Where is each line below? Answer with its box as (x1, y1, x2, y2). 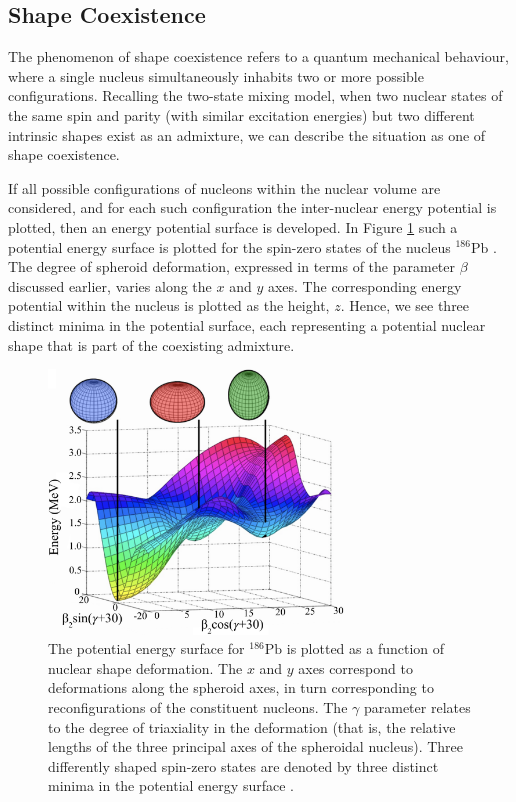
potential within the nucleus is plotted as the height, (8, 295, 330, 316)
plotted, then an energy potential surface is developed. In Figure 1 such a (8, 216, 458, 237)
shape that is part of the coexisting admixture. (8, 334, 295, 355)
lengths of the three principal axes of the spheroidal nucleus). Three (48, 736, 464, 757)
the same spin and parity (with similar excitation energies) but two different (8, 104, 475, 125)
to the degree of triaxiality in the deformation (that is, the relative (48, 716, 456, 737)
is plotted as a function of (286, 638, 445, 659)
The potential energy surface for (48, 638, 245, 659)
